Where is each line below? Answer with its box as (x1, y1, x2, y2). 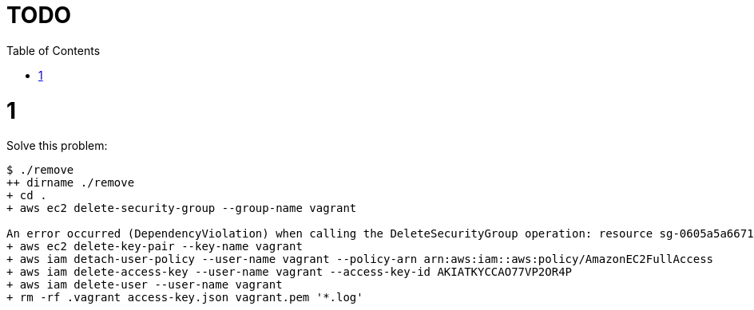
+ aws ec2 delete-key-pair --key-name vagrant (6, 240, 303, 253)
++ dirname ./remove (6, 176, 135, 190)
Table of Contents (6, 43, 101, 57)
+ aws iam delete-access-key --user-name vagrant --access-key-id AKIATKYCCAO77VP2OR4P (6, 265, 573, 279)
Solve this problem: (6, 139, 108, 153)
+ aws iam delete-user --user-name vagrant (6, 278, 283, 292)
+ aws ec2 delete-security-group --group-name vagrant (6, 202, 357, 215)
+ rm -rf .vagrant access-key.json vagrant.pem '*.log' (6, 291, 363, 304)
